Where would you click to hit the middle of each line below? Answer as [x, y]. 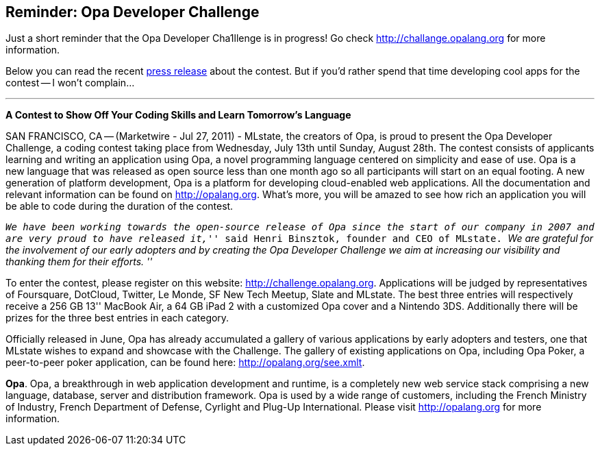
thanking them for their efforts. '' [79, 262]
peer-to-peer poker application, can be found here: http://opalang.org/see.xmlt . [185, 363]
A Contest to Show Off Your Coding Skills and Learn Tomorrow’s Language [178, 115]
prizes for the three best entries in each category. [117, 318]
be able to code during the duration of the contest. [120, 206]
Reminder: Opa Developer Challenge [133, 12]
